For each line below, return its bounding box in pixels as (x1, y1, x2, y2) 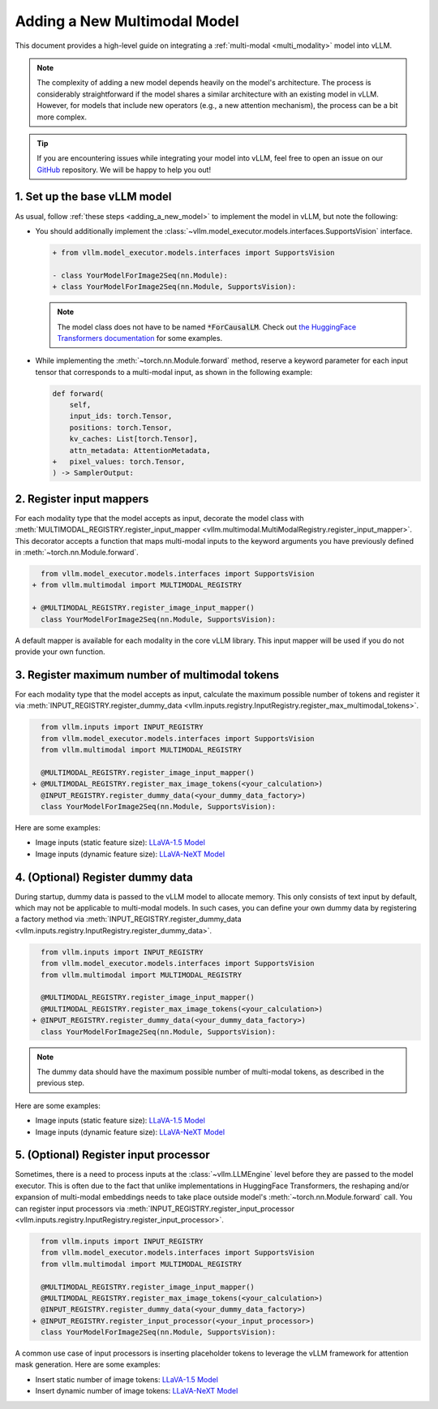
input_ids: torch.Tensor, (69, 411, 173, 421)
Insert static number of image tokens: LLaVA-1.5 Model (35, 1374, 219, 1384)
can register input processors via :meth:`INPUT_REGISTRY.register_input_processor (15, 1204, 295, 1213)
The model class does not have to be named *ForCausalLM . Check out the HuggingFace (57, 321, 357, 332)
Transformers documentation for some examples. (57, 333, 223, 343)
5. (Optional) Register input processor (15, 1148, 210, 1162)
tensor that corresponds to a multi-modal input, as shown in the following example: (35, 367, 313, 377)
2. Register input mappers (15, 492, 149, 506)
